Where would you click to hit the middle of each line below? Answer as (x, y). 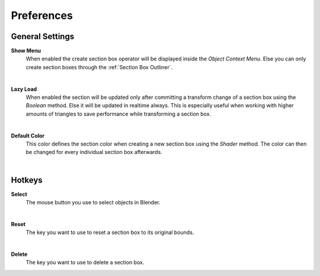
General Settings (43, 36)
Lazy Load (24, 89)
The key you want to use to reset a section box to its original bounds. (110, 232)
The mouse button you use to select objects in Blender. (93, 203)
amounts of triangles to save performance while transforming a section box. (119, 114)
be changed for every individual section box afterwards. (94, 152)
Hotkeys (27, 180)
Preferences (42, 15)
